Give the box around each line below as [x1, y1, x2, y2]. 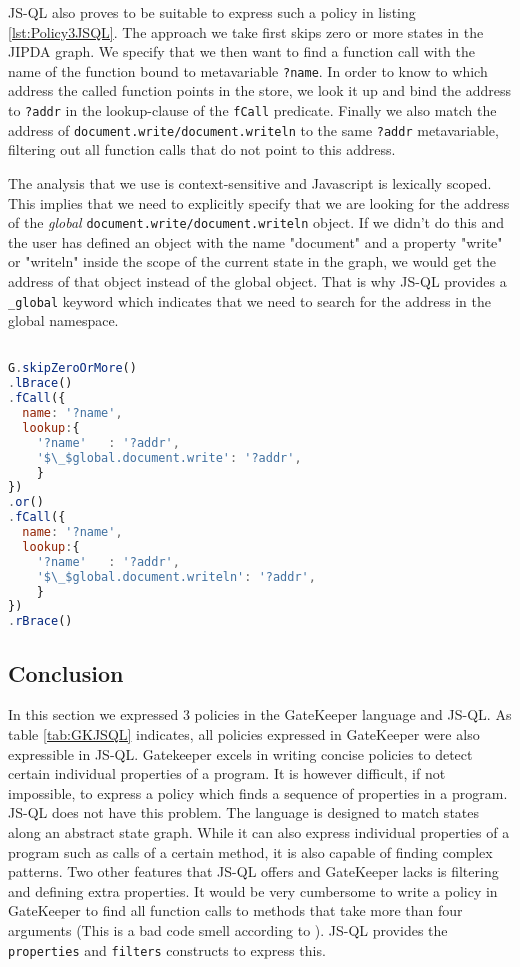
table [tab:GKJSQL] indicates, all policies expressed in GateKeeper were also [8, 724, 480, 745]
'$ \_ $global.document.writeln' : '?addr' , [36, 569, 316, 584]
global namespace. [8, 310, 119, 331]
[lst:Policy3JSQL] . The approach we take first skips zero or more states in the [8, 21, 484, 42]
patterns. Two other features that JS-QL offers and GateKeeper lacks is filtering [8, 861, 499, 882]
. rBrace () [8, 614, 73, 629]
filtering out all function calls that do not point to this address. [8, 139, 396, 160]
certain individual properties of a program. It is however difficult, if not [8, 763, 446, 784]
